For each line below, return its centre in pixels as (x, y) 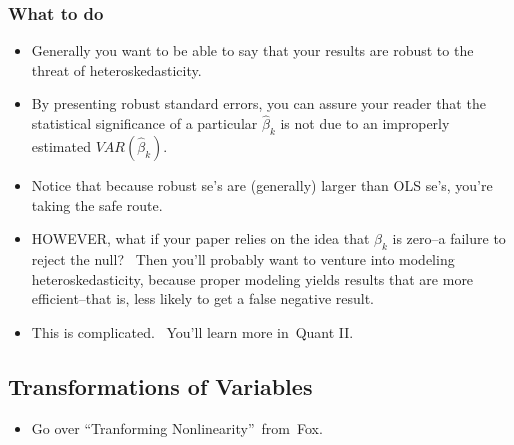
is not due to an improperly (365, 123)
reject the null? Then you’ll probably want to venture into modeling (243, 259)
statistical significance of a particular (144, 123)
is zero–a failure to (449, 238)
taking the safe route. (97, 204)
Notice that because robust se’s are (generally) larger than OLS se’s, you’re (262, 185)
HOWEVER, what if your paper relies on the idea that (200, 238)
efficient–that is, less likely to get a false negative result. (202, 298)
